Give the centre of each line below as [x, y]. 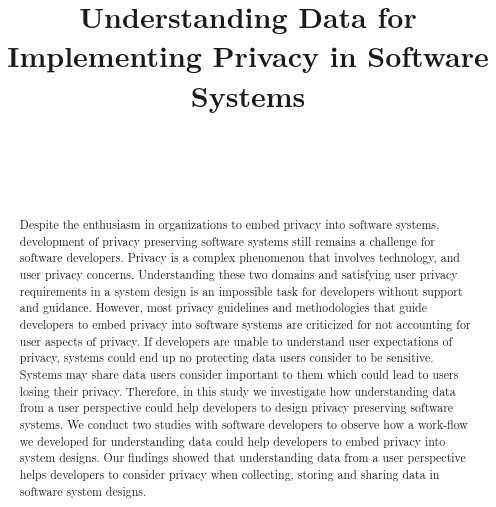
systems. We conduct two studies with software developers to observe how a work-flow [243, 423]
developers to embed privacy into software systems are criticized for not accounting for [245, 324]
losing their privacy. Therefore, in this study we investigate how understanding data [237, 390]
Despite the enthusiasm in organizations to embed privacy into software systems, [229, 224]
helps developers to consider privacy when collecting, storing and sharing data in [229, 473]
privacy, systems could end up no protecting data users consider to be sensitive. [226, 357]
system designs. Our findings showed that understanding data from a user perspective [242, 457]
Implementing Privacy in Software [248, 55]
